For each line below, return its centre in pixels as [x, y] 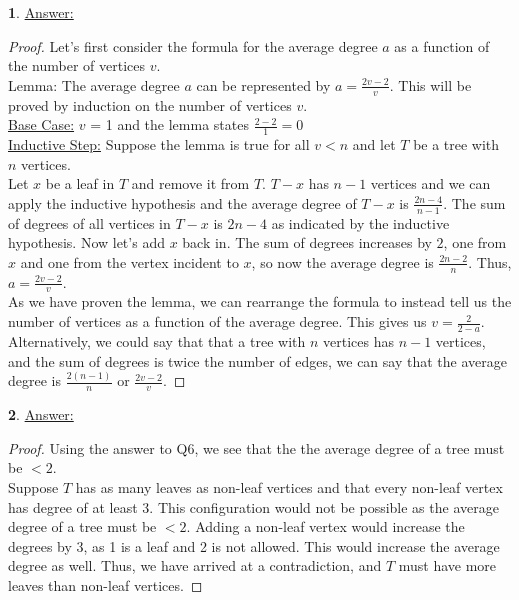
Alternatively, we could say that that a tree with [157, 340]
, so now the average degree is [342, 261]
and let [374, 144]
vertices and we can [430, 183]
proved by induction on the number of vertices [150, 104]
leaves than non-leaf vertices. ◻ [105, 584]
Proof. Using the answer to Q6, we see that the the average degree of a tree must [256, 447]
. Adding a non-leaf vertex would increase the [325, 526]
